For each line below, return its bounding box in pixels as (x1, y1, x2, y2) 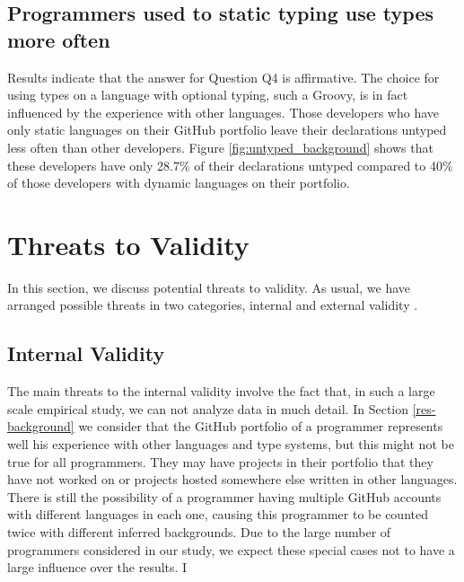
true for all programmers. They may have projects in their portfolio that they (7, 452, 433, 471)
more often (7, 25, 110, 53)
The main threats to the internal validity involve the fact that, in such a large (7, 382, 435, 401)
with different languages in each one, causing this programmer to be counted (7, 505, 428, 524)
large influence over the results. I (7, 558, 188, 577)
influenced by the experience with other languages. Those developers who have (7, 102, 439, 121)
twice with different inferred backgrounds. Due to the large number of (7, 523, 391, 542)
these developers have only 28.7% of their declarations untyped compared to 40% (7, 155, 453, 174)
